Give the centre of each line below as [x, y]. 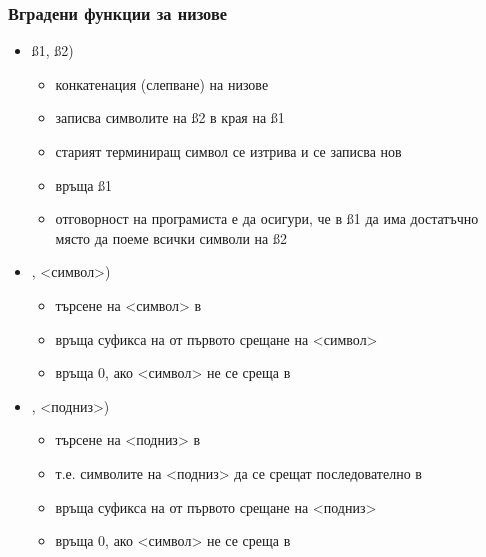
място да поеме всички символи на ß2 [171, 237]
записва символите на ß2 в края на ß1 [170, 117]
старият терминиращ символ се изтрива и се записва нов [228, 151]
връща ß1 [84, 184]
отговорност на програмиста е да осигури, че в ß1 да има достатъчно [267, 218]
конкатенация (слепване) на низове [162, 83]
